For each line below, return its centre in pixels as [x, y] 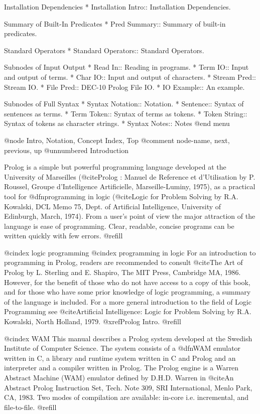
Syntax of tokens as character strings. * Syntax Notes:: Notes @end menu [117, 123]
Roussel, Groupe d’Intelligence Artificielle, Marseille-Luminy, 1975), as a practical [130, 186]
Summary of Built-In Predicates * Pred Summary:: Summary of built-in [115, 23]
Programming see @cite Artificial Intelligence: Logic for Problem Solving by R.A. [128, 311]
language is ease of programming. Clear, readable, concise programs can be [119, 226]
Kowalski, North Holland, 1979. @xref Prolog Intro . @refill [93, 321]
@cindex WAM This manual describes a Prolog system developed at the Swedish [128, 338]
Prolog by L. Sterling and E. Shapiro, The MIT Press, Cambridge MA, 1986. [122, 272]
